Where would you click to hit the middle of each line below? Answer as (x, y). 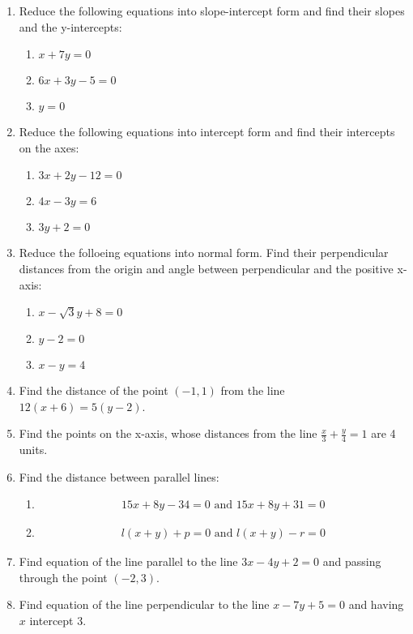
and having (376, 604)
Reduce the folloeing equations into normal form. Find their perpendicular (204, 253)
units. (33, 449)
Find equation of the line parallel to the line (128, 561)
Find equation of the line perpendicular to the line (144, 604)
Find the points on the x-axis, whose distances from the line (168, 433)
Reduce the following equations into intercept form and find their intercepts (207, 132)
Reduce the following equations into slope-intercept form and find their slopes (212, 11)
